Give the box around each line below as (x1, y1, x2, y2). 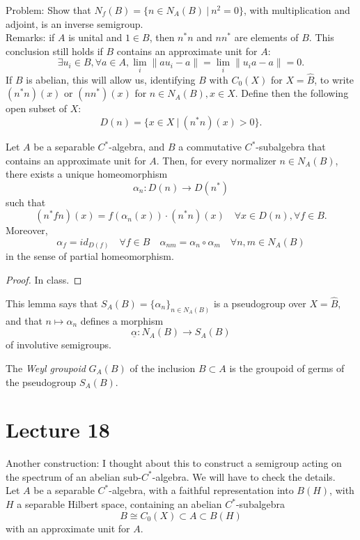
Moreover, (6, 223, 48, 238)
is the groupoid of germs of (229, 360, 345, 375)
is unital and (68, 30, 123, 45)
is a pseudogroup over (213, 295, 306, 310)
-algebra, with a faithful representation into (109, 483, 294, 497)
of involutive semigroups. (6, 337, 111, 352)
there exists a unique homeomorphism (6, 167, 168, 181)
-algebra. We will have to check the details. (152, 469, 336, 484)
